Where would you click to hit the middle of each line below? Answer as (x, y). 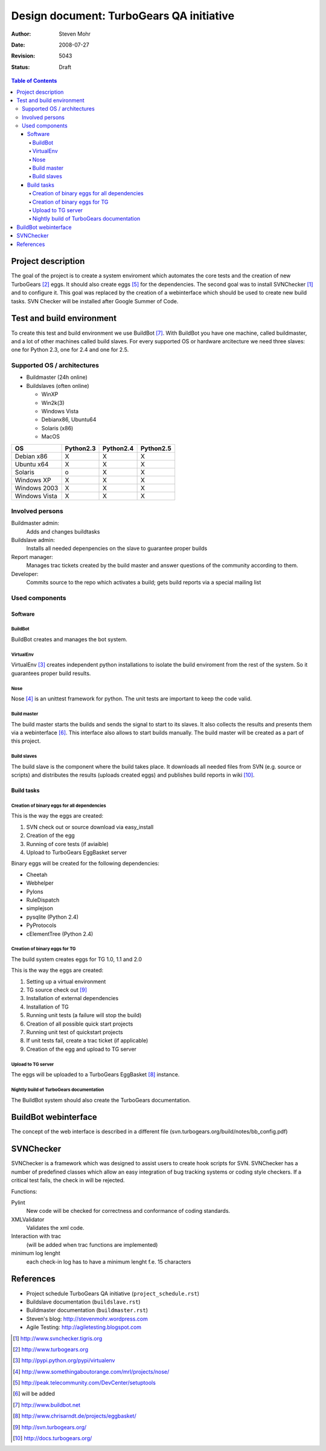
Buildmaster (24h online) (57, 377)
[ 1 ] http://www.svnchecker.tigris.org (58, 1338)
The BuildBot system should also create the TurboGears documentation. (101, 1100)
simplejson (40, 908)
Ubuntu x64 (32, 464)
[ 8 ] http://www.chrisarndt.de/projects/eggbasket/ (75, 1416)
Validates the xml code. (55, 1228)
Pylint (18, 1202)
